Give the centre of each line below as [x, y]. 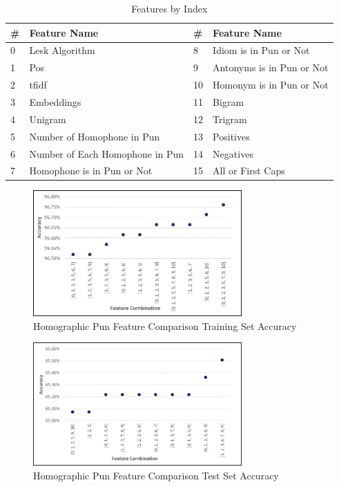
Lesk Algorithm [62, 50]
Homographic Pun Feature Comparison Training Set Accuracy [165, 325]
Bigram [229, 101]
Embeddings [55, 101]
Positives [231, 136]
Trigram [230, 119]
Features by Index [169, 8]
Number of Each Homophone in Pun [107, 153]
